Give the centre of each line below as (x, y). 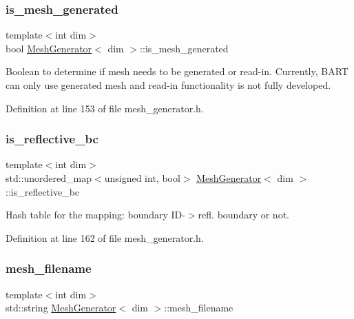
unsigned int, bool (142, 178)
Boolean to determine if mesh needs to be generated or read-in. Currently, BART (177, 71)
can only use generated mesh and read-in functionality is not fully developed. (168, 85)
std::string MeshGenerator (61, 308)
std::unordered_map (49, 178)
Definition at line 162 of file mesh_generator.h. (105, 237)
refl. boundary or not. (243, 215)
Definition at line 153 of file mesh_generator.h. (105, 108)
